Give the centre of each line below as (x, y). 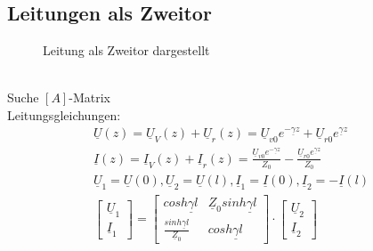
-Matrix (89, 97)
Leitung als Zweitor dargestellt (126, 50)
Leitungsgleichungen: (64, 114)
